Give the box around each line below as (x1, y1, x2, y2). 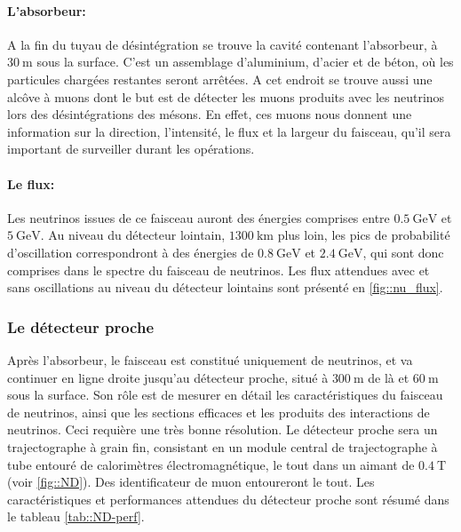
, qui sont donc (362, 242, 444, 261)
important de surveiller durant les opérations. (7, 139, 255, 158)
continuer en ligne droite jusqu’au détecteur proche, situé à (7, 368, 329, 386)
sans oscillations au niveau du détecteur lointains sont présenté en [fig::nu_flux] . (7, 278, 443, 297)
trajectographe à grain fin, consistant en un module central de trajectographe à (7, 437, 438, 456)
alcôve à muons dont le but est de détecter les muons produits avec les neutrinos (7, 87, 445, 106)
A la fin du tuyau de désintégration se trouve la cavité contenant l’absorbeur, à (7, 35, 438, 53)
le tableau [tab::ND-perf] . (7, 507, 145, 526)
